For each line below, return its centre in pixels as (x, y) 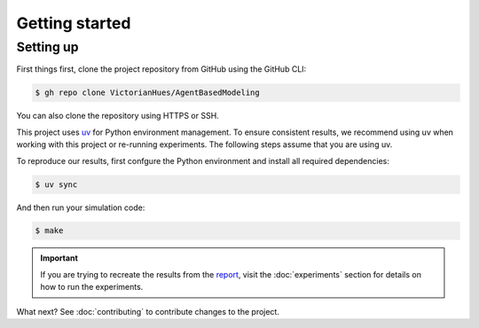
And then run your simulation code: (81, 207)
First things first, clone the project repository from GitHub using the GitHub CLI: (161, 69)
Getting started (74, 23)
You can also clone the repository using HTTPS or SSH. (118, 116)
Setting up (47, 47)
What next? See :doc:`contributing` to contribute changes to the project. (148, 311)
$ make (49, 231)
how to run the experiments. (92, 287)
